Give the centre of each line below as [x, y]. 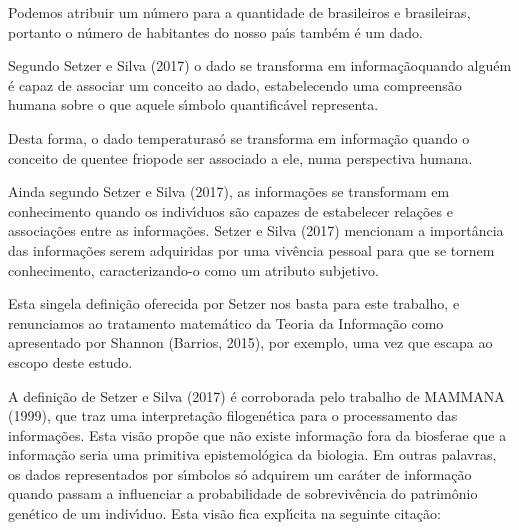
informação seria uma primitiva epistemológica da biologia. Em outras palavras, [252, 454]
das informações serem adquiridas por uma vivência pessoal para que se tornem [251, 249]
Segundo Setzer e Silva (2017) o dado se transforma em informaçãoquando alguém [260, 65]
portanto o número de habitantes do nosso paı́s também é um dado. [215, 31]
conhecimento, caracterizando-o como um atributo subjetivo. [193, 269]
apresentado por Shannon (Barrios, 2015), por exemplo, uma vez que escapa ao [250, 342]
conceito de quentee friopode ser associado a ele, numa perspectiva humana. [240, 157]
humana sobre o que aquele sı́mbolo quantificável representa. [193, 104]
